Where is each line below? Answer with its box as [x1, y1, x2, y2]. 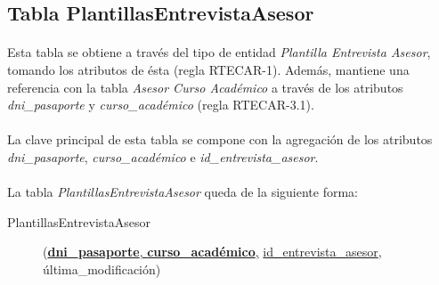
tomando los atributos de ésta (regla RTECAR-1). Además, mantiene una [7, 60, 410, 78]
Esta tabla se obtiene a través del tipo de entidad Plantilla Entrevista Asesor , [7, 43, 431, 61]
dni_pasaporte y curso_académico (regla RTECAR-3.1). [7, 95, 314, 114]
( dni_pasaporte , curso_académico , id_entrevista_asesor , [43, 242, 382, 261]
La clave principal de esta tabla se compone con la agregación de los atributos [7, 130, 433, 149]
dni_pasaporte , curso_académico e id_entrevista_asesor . [7, 147, 319, 166]
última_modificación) [43, 259, 161, 278]
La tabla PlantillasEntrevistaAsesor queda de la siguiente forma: [7, 183, 358, 201]
